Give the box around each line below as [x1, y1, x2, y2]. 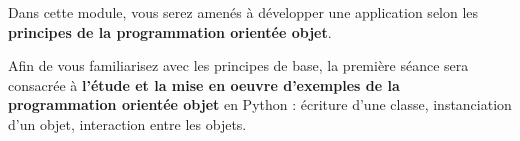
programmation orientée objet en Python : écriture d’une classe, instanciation [8, 94, 512, 115]
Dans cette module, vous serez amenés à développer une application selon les [8, 2, 479, 22]
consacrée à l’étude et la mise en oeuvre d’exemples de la [8, 74, 400, 95]
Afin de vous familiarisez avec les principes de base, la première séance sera [8, 55, 469, 76]
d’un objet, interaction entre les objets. [8, 113, 247, 134]
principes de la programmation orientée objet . [8, 21, 332, 42]
